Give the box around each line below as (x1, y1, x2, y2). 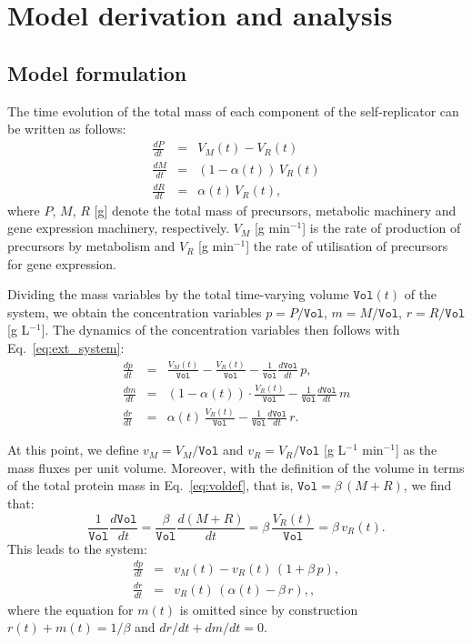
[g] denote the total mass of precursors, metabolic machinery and (94, 200, 457, 219)
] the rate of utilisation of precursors (246, 236, 448, 256)
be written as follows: (7, 119, 126, 138)
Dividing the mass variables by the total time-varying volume (7, 285, 349, 304)
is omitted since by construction (179, 599, 358, 618)
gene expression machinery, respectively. (7, 218, 230, 237)
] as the (395, 440, 437, 459)
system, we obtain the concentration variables (7, 302, 262, 321)
